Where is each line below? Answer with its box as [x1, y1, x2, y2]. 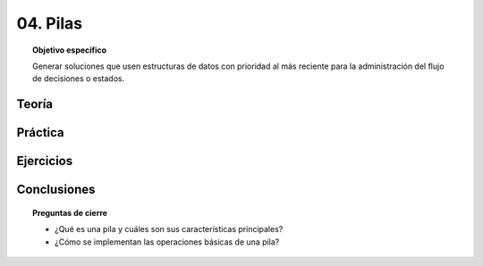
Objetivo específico [32, 45, 107, 55]
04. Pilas [16, 13, 83, 33]
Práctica [16, 125, 64, 140]
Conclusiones [16, 182, 96, 197]
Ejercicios [16, 154, 73, 169]
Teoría [16, 96, 54, 112]
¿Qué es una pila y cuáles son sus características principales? [55, 224, 284, 235]
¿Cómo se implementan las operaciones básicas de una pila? [55, 237, 280, 247]
